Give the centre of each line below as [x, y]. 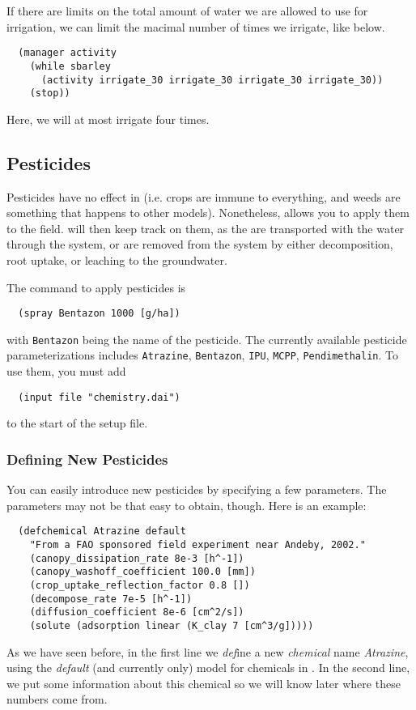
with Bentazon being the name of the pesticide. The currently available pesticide [207, 339]
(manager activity [68, 53]
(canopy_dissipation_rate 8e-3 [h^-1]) [137, 558]
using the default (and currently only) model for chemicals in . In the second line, [208, 667]
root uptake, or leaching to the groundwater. [117, 259]
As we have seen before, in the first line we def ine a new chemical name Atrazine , [208, 651]
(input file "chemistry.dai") [99, 397]
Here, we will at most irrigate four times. [108, 119]
